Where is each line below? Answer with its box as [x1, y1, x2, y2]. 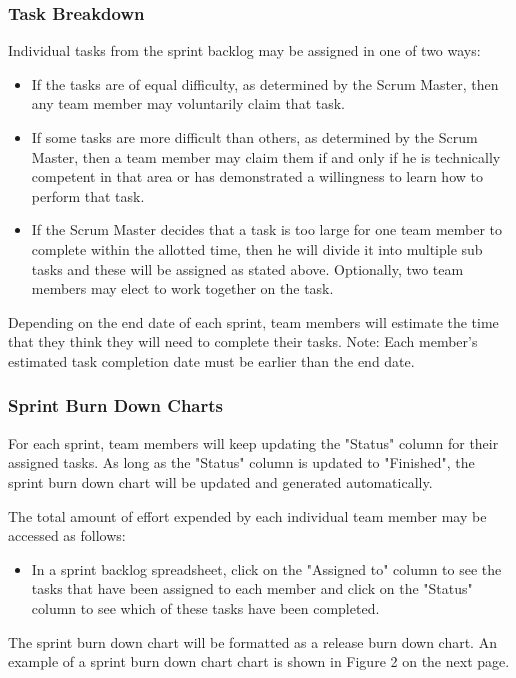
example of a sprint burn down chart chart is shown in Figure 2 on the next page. [8, 651, 510, 672]
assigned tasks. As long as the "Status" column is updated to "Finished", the [8, 452, 475, 473]
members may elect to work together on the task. [31, 278, 334, 299]
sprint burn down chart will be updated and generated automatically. [8, 471, 433, 492]
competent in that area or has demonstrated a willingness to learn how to [31, 166, 483, 187]
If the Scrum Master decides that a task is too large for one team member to [31, 219, 503, 240]
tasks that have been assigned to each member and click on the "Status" [31, 578, 473, 599]
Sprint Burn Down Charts [8, 393, 224, 418]
